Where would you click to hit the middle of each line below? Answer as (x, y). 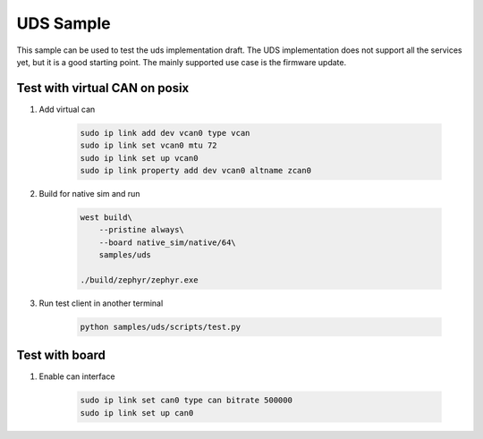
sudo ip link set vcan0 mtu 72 (149, 146)
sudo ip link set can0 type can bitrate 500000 (186, 401)
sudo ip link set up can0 (137, 413)
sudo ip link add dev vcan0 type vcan (165, 133)
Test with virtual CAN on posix (103, 88)
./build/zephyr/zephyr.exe (139, 280)
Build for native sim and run (89, 193)
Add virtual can (67, 109)
